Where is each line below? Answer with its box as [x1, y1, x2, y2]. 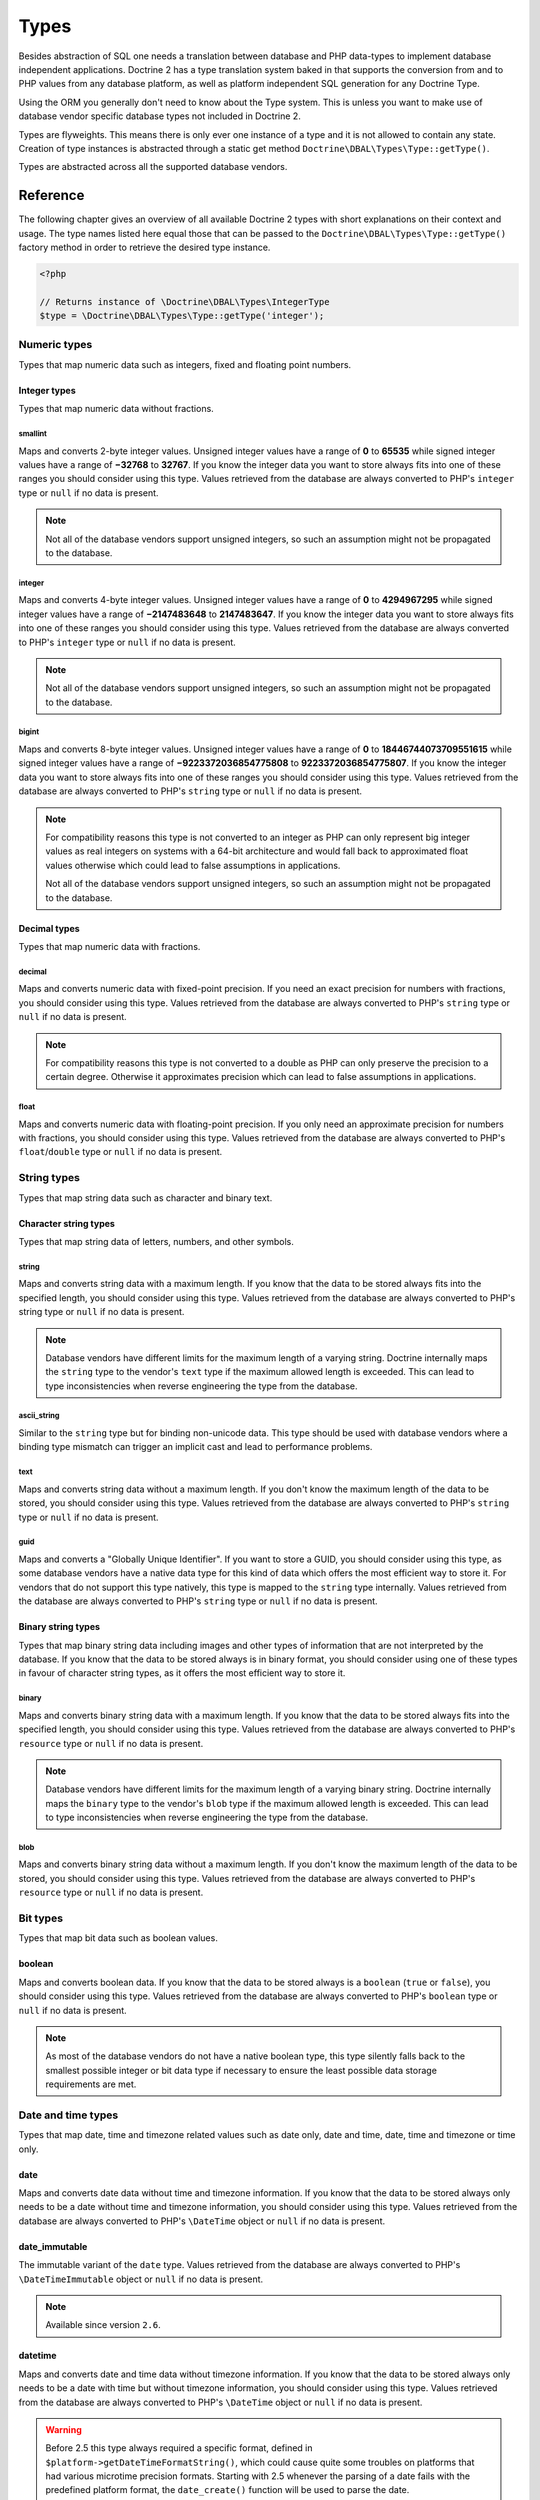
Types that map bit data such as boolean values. [18, 1932, 219, 1944]
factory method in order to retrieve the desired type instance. [18, 241, 271, 253]
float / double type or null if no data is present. [18, 1146, 223, 1158]
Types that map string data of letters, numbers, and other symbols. [18, 1235, 295, 1247]
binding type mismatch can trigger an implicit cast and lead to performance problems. [18, 1441, 373, 1453]
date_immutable [18, 2240, 88, 2252]
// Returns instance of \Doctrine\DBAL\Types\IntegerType [39, 296, 330, 307]
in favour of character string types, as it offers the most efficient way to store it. [18, 1667, 346, 1679]
